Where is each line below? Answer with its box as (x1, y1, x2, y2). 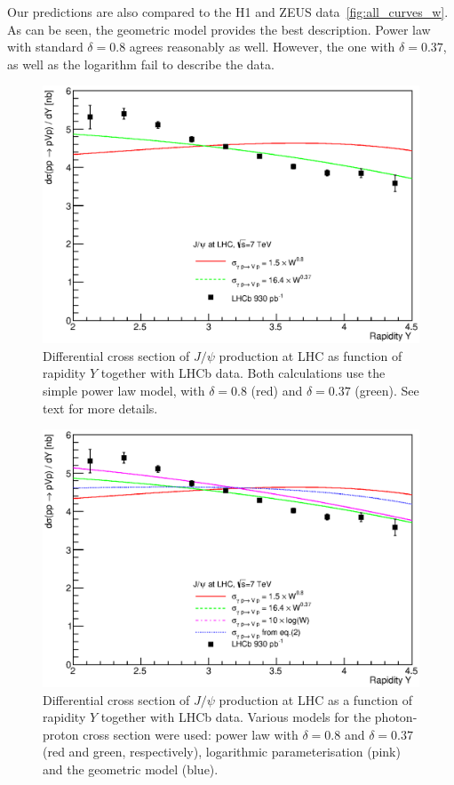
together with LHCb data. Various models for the (100, 708, 371, 726)
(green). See (354, 381, 419, 399)
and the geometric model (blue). (43, 760, 219, 778)
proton (43, 725, 79, 743)
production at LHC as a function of (219, 690, 412, 709)
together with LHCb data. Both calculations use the (100, 364, 386, 382)
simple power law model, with (43, 381, 205, 399)
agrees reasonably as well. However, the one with (129, 37, 395, 56)
